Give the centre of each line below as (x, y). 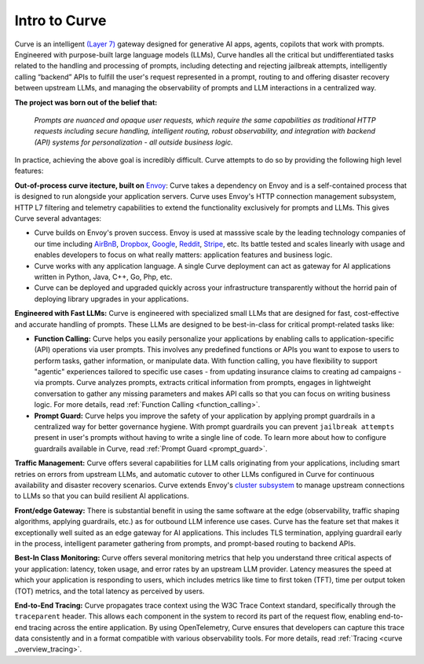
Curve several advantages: (58, 218)
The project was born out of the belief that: (86, 102)
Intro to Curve (60, 20)
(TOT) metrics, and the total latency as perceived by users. (110, 591)
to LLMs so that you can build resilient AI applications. (102, 496)
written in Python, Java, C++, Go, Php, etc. (103, 277)
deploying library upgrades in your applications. (111, 299)
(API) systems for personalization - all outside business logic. (133, 142)
